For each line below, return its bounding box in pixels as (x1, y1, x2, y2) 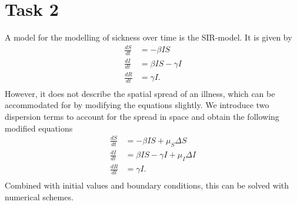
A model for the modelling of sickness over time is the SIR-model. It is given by (5, 31, 292, 43)
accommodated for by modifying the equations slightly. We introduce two (5, 99, 269, 111)
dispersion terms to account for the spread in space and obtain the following (5, 110, 279, 123)
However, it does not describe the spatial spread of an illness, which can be (5, 87, 275, 99)
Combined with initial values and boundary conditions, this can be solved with (5, 179, 289, 191)
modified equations (5, 122, 73, 134)
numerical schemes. (5, 190, 74, 203)
